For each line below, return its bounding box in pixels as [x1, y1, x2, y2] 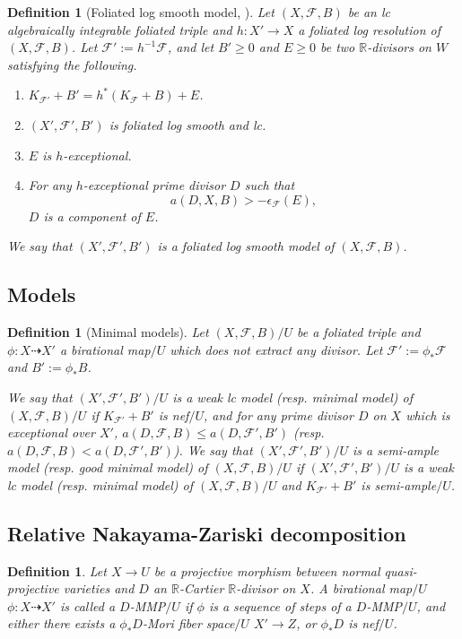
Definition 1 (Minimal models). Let [7, 323, 209, 341]
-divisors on [367, 38, 431, 56]
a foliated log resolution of [298, 20, 441, 39]
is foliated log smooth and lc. [109, 115, 266, 134]
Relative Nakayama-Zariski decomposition [7, 519, 406, 547]
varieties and [63, 579, 135, 598]
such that [244, 176, 295, 194]
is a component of [43, 206, 141, 225]
